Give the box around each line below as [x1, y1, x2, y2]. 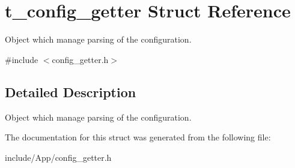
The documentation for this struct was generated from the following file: [5, 131, 271, 143]
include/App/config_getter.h [5, 151, 112, 163]
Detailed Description [5, 82, 136, 101]
